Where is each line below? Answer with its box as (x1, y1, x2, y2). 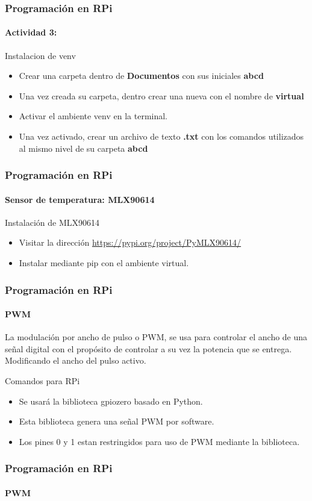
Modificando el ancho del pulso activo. (5, 354, 146, 367)
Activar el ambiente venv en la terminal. (19, 110, 168, 122)
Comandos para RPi (5, 375, 80, 387)
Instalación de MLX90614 (5, 216, 99, 228)
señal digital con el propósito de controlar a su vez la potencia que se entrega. (5, 342, 292, 355)
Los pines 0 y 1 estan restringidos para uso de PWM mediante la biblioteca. (19, 435, 300, 447)
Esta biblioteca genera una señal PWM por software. (19, 415, 214, 428)
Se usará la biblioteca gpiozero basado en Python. (19, 394, 203, 407)
